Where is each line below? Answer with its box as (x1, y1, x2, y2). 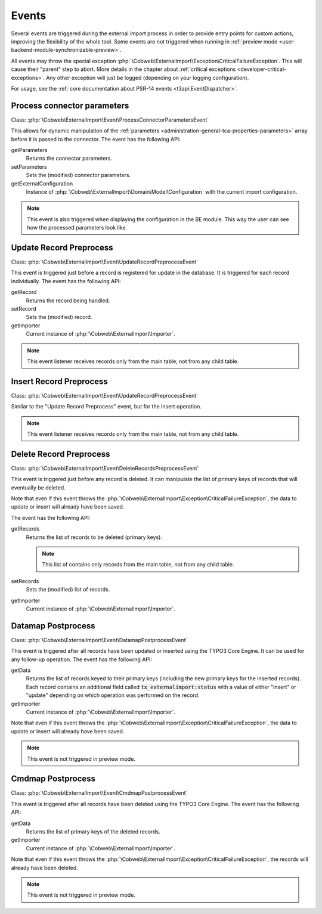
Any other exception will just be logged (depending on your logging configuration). (45, 74, 249, 81)
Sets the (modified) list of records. (26, 586, 110, 593)
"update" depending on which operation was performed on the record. (26, 692, 200, 699)
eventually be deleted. (11, 484, 66, 491)
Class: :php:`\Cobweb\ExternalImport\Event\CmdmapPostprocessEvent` (11, 789, 188, 797)
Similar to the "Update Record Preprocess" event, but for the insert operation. (11, 403, 202, 410)
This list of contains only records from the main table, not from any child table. (42, 561, 234, 568)
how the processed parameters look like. (27, 224, 128, 231)
